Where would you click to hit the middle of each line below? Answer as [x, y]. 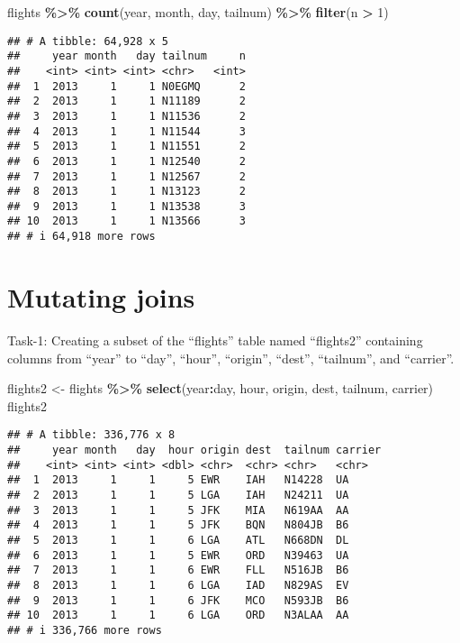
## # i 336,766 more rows [85, 630]
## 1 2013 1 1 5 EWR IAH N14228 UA [178, 480]
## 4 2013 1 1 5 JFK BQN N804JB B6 [178, 525]
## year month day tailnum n [126, 56]
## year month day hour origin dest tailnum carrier [194, 450]
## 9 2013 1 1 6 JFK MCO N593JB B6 [178, 600]
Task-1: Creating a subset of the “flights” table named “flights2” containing [215, 340]
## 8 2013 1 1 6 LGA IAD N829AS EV [178, 585]
